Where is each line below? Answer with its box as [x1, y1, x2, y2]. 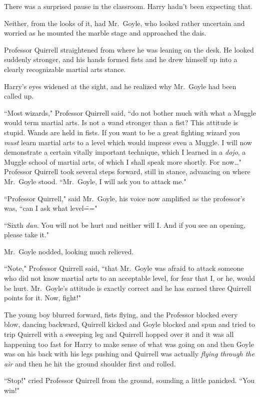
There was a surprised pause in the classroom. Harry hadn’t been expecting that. [4, 1, 253, 11]
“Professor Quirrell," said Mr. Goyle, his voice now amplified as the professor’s [4, 193, 245, 203]
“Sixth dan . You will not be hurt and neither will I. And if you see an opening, [4, 219, 245, 230]
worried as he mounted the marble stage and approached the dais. [4, 28, 206, 38]
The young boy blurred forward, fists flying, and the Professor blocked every [4, 309, 238, 319]
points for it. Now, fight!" [4, 292, 81, 303]
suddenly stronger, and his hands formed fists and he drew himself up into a [4, 54, 237, 65]
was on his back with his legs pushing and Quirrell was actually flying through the [4, 348, 254, 359]
